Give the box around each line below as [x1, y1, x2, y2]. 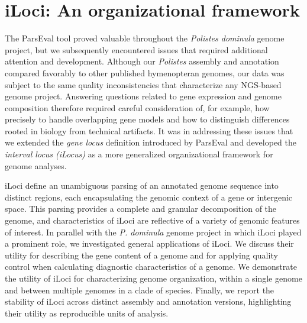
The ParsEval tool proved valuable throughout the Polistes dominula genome [5, 32, 285, 44]
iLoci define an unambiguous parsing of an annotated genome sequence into [5, 179, 279, 192]
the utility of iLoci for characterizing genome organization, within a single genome [5, 272, 302, 284]
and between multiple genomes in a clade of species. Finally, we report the [5, 283, 274, 296]
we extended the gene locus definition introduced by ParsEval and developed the [5, 136, 296, 148]
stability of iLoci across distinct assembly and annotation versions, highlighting [5, 295, 292, 308]
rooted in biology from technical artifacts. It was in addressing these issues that [5, 124, 293, 137]
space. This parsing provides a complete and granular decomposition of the [5, 202, 277, 215]
